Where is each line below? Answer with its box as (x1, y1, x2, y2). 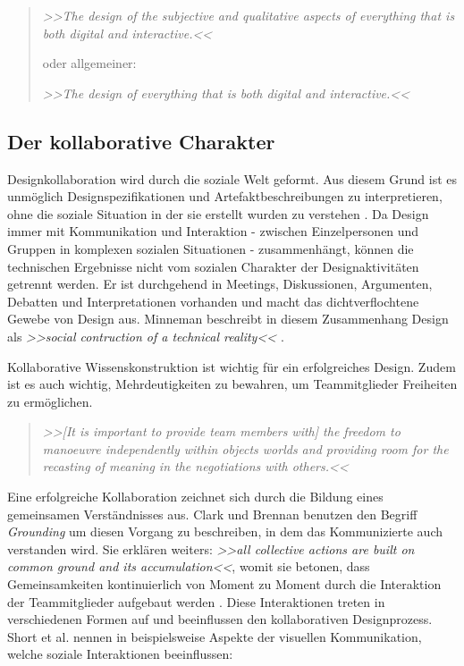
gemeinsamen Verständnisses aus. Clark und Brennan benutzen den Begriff (7, 504, 418, 523)
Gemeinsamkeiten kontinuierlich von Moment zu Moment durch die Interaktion (7, 575, 442, 594)
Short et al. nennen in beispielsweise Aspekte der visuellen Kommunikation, (7, 627, 422, 645)
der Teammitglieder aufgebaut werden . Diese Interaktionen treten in (7, 592, 385, 611)
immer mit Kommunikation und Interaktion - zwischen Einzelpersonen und (7, 222, 419, 240)
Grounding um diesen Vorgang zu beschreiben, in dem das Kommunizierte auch (7, 522, 443, 541)
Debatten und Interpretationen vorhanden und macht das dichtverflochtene (7, 291, 419, 310)
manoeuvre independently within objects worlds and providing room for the (42, 439, 449, 458)
